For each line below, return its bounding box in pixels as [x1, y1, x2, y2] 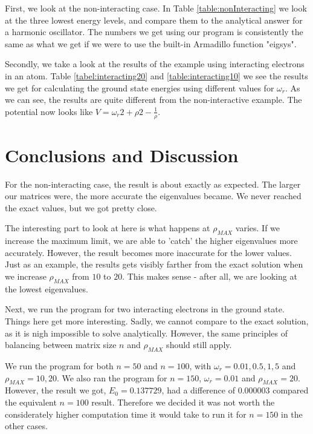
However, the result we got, [5, 384, 106, 396]
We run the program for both [5, 360, 114, 372]
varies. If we [235, 222, 280, 234]
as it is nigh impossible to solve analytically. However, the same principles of [5, 326, 288, 339]
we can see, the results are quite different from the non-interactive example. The [5, 93, 302, 106]
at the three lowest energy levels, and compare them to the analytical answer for [5, 13, 303, 26]
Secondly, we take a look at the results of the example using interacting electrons [5, 58, 305, 70]
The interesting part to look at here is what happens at [5, 222, 210, 234]
